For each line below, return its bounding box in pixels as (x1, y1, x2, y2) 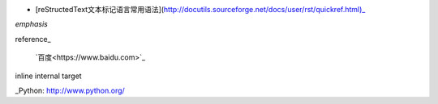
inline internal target (15, 71, 82, 81)
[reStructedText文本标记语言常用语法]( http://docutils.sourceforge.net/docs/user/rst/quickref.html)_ (35, 5, 366, 14)
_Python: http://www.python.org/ (15, 85, 125, 95)
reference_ (15, 34, 52, 44)
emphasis (15, 19, 48, 29)
